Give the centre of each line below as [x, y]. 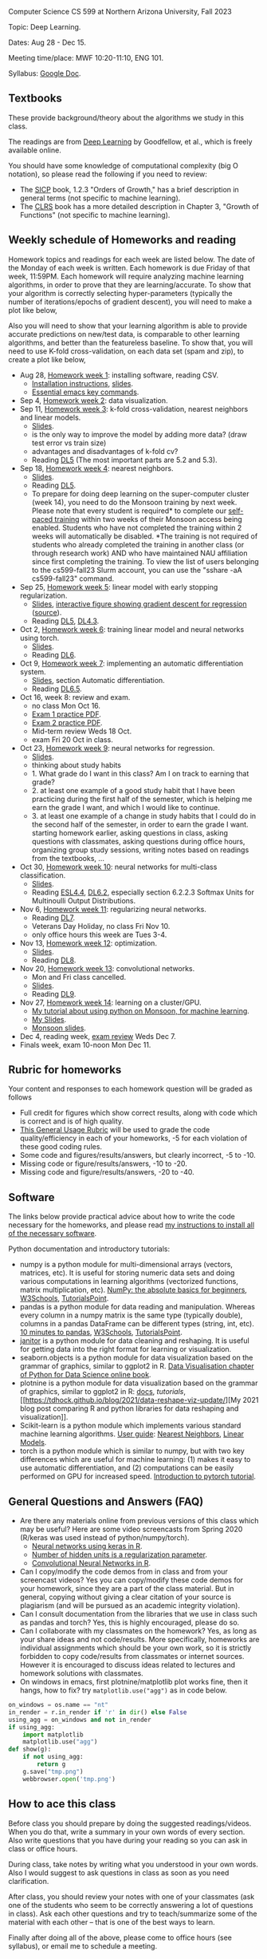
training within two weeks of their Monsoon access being [149, 519]
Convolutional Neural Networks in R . [91, 1563]
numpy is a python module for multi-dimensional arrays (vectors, [126, 1265]
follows [20, 1097]
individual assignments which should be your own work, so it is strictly [135, 1648]
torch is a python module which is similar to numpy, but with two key [132, 1451]
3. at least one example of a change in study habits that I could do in [144, 816]
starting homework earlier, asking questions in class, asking [130, 832]
